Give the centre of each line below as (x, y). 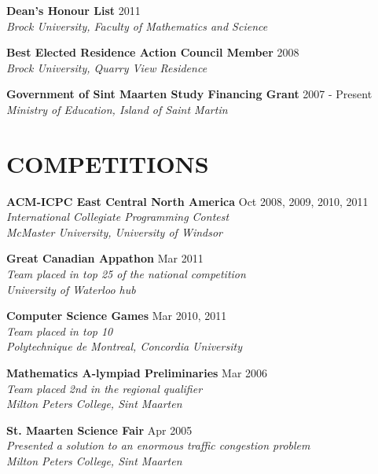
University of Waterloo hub (71, 289)
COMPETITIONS (108, 163)
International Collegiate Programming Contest (118, 217)
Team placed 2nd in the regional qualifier (105, 388)
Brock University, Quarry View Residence (107, 67)
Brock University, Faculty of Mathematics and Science (137, 26)
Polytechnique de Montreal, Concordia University (124, 346)
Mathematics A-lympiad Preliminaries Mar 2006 (137, 373)
